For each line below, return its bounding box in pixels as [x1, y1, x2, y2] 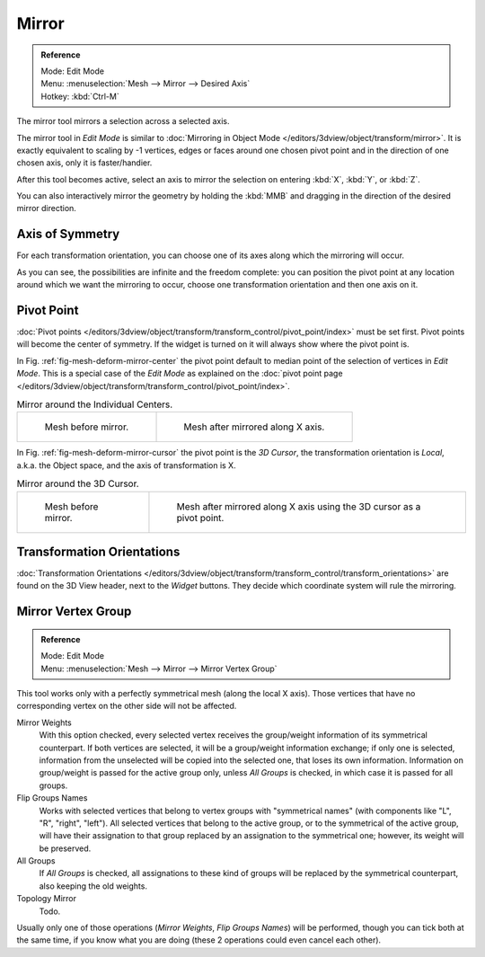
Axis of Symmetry [16, 226, 120, 242]
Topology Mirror [16, 893, 76, 904]
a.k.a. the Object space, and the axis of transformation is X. [16, 459, 237, 471]
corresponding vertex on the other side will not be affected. [16, 701, 237, 712]
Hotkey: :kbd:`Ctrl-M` [40, 91, 120, 102]
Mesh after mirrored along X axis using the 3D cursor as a [176, 500, 421, 512]
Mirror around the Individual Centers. [16, 398, 173, 411]
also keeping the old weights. [39, 881, 148, 891]
